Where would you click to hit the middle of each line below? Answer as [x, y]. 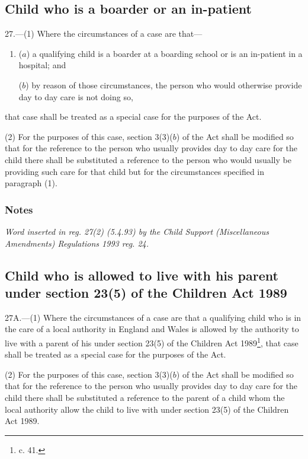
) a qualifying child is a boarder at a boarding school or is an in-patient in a [164, 53]
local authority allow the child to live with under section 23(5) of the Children [147, 409]
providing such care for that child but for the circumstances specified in [135, 171]
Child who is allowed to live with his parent [142, 275]
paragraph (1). [31, 183]
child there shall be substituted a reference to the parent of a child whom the [145, 397]
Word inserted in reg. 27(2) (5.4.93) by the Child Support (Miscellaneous [137, 231]
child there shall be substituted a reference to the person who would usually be [148, 159]
